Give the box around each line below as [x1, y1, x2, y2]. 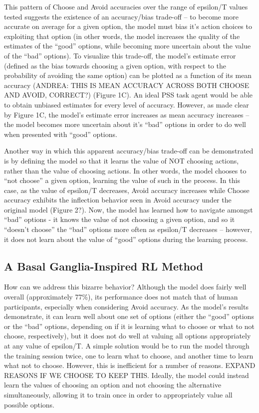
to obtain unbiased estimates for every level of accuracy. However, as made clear [4, 99, 249, 109]
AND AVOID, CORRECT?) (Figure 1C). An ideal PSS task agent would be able [4, 89, 253, 100]
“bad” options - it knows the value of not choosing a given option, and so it [4, 214, 235, 224]
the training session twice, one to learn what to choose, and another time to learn [4, 350, 254, 360]
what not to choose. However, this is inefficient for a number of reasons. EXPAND [4, 360, 256, 370]
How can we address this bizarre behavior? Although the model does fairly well [4, 281, 247, 292]
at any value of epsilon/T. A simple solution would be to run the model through [4, 340, 250, 351]
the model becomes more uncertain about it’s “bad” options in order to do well [4, 119, 246, 129]
